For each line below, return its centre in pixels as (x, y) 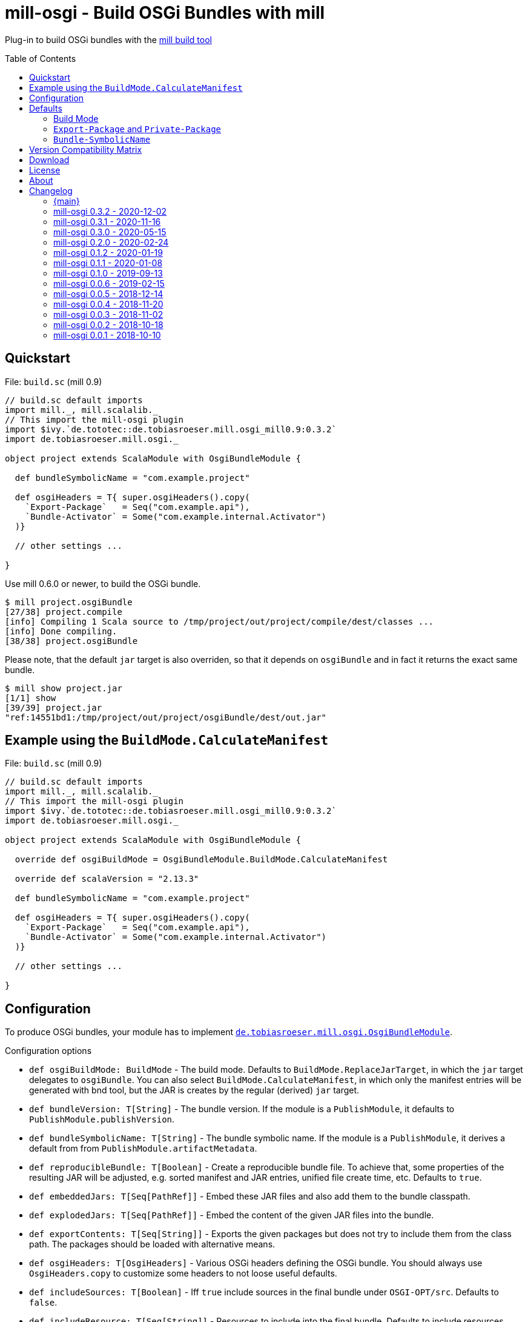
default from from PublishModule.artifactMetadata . (143, 1149)
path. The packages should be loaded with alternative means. (152, 1244)
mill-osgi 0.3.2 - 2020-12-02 (110, 211)
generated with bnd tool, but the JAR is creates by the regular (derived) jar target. (194, 1090)
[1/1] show (31, 698)
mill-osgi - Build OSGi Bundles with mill (165, 13)
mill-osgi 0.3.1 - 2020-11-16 (107, 221)
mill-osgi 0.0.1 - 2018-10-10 (107, 335)
